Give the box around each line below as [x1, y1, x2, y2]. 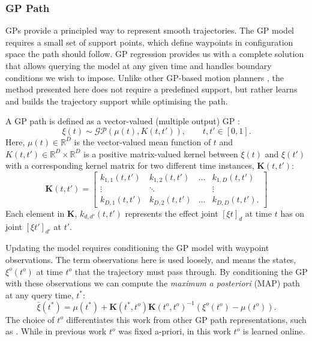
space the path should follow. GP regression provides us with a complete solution [5, 47, 304, 60]
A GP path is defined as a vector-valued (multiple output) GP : [5, 115, 240, 127]
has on [280, 207, 305, 219]
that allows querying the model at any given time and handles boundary [5, 59, 272, 71]
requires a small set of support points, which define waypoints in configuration [5, 35, 293, 48]
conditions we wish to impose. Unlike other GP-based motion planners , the [5, 71, 284, 83]
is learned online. [242, 325, 305, 337]
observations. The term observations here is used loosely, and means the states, [5, 253, 296, 265]
